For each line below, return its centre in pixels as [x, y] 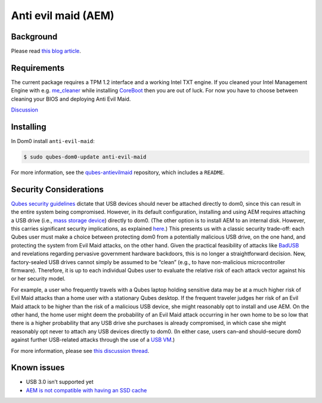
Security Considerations [58, 189]
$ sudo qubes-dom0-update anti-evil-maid [85, 157]
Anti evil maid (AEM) [63, 15]
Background [34, 37]
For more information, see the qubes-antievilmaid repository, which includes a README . [118, 172]
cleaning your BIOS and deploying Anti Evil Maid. [71, 99]
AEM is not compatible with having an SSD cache [86, 390]
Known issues [38, 368]
